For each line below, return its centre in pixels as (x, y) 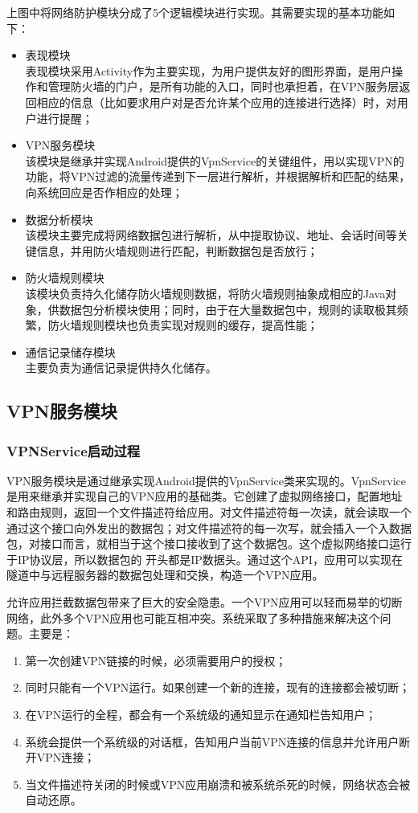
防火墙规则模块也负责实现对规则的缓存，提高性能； (183, 325)
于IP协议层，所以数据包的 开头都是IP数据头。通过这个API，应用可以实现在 (205, 559)
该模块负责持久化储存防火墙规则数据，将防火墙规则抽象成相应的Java (205, 293)
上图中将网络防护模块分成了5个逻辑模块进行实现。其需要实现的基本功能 (195, 12)
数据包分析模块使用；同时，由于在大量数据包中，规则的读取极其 (228, 309)
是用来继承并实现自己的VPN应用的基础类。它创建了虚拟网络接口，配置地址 (205, 496)
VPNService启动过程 (74, 450)
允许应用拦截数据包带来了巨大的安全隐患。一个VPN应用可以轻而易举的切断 (205, 602)
